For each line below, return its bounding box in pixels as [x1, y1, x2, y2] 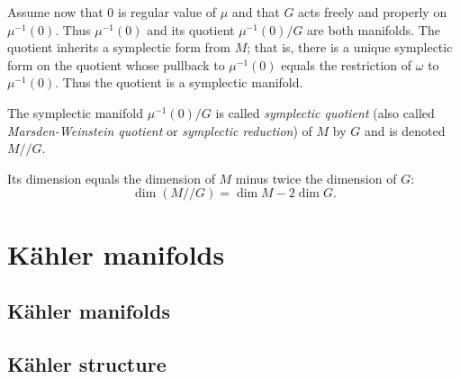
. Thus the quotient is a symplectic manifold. [55, 73, 303, 92]
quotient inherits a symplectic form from [7, 38, 230, 57]
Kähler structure [7, 349, 167, 377]
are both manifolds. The [307, 20, 440, 39]
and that [231, 3, 280, 21]
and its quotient [147, 20, 235, 39]
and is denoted [364, 121, 446, 140]
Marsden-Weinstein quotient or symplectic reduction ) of [7, 121, 312, 140]
